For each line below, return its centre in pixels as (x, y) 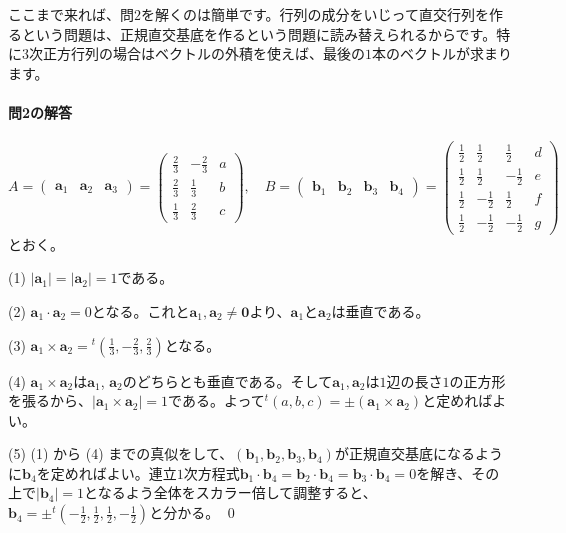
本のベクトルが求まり (442, 53)
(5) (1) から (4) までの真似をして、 (121, 453)
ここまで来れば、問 (71, 14)
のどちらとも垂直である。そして (227, 380)
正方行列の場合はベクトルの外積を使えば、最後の (203, 53)
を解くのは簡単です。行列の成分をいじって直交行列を (315, 14)
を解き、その (458, 472)
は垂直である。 (380, 310)
